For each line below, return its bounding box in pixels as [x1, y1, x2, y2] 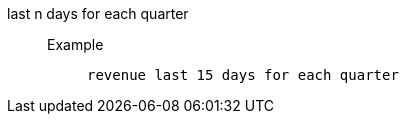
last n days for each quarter [7, 5, 189, 22]
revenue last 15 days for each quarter [87, 67, 399, 83]
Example [47, 36, 104, 53]
